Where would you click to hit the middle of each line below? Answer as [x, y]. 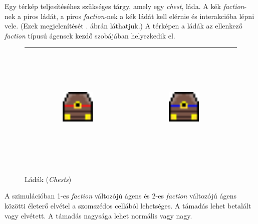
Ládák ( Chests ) [48, 179]
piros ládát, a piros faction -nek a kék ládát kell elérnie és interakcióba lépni [139, 16]
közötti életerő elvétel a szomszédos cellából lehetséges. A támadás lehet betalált [128, 205]
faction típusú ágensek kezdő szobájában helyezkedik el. [90, 35]
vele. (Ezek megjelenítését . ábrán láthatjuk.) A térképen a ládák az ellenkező [123, 26]
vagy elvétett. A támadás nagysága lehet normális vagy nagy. [98, 215]
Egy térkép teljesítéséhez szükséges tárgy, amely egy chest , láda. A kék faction [124, 6]
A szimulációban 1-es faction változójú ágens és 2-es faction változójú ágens [120, 196]
